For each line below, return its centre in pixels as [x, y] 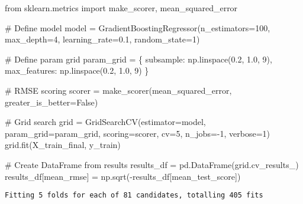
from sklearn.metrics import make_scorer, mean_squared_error [121, 8]
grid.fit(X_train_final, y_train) [63, 145]
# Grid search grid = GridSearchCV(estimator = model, [105, 122]
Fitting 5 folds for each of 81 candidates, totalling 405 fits [134, 195]
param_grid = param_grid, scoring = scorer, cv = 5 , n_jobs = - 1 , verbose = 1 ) [138, 133]
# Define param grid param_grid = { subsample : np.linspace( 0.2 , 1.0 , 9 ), [138, 59]
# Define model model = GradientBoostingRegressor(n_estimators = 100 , [138, 27]
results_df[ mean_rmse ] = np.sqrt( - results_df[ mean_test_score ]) [123, 176]
